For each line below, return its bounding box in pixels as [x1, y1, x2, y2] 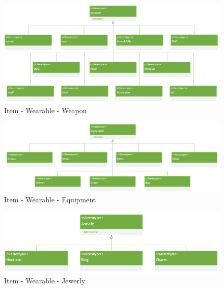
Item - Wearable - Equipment [4, 194, 96, 205]
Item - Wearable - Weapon [4, 104, 87, 115]
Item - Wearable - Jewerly [4, 275, 86, 285]
